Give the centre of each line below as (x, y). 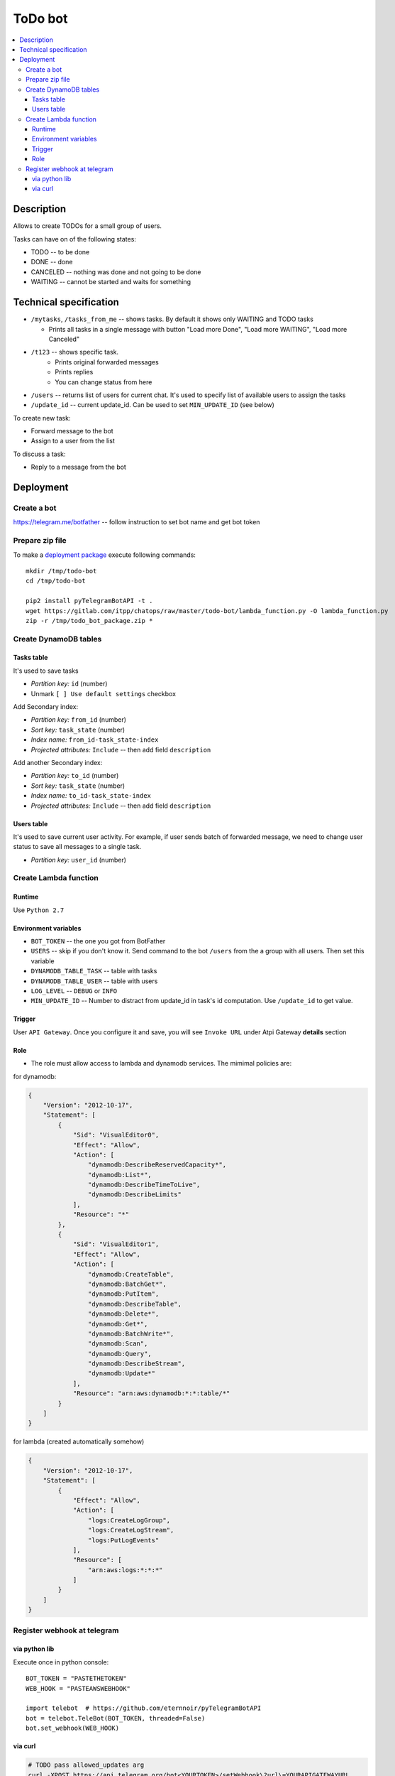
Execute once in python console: (61, 1662)
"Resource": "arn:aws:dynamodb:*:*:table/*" (151, 1393)
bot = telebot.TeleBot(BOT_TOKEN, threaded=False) (116, 1718)
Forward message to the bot (72, 431)
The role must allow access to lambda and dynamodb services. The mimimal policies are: (161, 1063)
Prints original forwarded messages (107, 362)
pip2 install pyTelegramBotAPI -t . (89, 601)
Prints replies (74, 372)
